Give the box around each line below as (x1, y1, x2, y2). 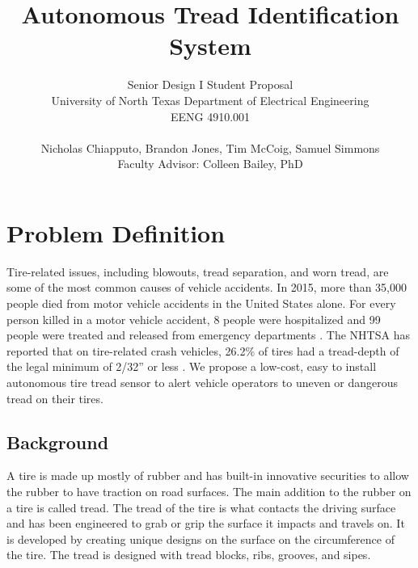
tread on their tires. (6, 389, 103, 406)
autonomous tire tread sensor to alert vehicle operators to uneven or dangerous (6, 373, 399, 390)
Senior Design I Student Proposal (127, 76, 293, 93)
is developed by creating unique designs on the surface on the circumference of (6, 530, 395, 547)
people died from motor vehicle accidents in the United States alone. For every (6, 295, 396, 311)
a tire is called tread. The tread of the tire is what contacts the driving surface (6, 499, 396, 515)
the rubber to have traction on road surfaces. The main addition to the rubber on (6, 482, 412, 499)
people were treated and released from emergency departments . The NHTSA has (6, 326, 410, 343)
